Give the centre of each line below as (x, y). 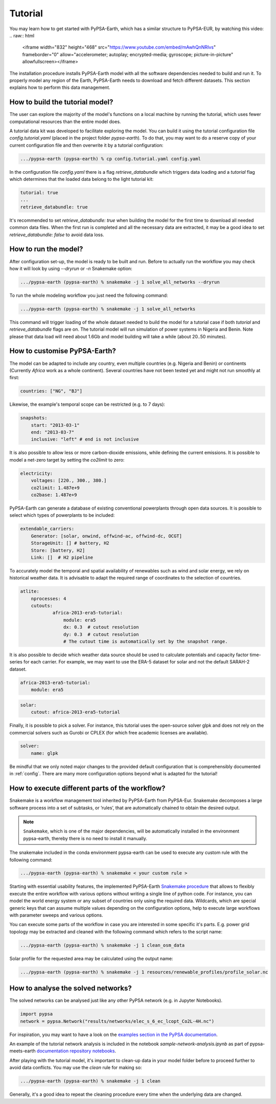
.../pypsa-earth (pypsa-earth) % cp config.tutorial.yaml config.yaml (111, 159)
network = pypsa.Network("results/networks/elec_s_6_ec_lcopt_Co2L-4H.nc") (117, 1021)
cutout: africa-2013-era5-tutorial (75, 712)
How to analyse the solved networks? (71, 988)
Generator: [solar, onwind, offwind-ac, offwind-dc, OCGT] (107, 536)
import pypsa (37, 1014)
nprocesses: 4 (49, 599)
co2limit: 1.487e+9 (55, 488)
